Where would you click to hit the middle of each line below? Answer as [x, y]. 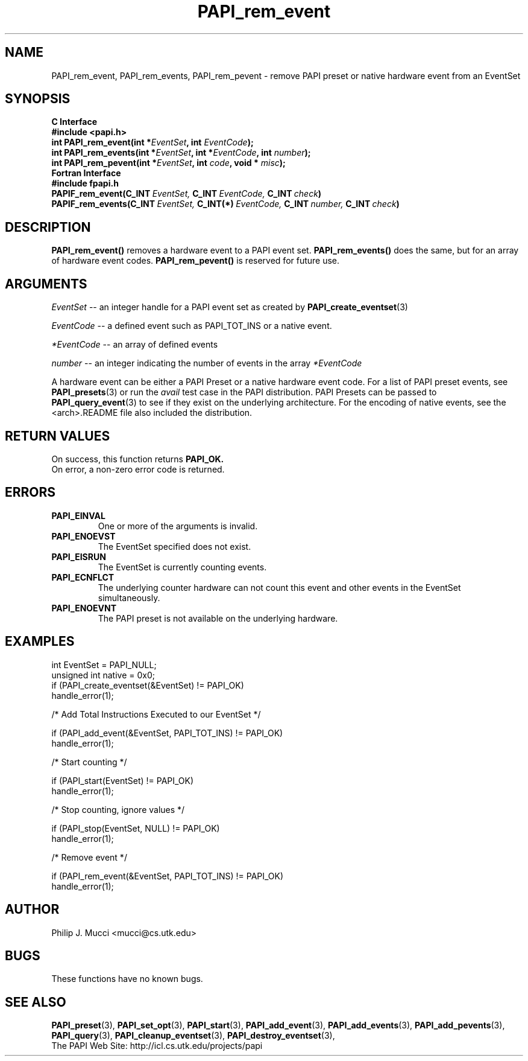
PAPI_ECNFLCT [83, 577]
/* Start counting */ [89, 762]
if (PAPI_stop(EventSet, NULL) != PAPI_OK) [136, 828]
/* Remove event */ [89, 857]
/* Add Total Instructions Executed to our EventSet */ [156, 714]
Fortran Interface [86, 173]
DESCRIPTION [48, 227]
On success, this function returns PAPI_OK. [138, 459]
